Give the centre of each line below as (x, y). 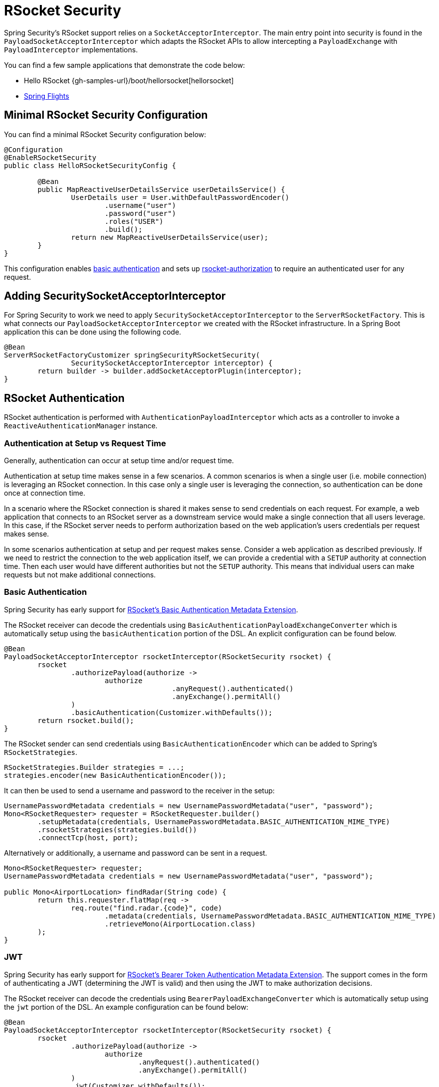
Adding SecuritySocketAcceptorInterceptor (115, 296)
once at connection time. (45, 493)
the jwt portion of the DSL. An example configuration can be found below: (126, 1007)
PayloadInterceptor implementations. (71, 49)
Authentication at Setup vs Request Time (85, 443)
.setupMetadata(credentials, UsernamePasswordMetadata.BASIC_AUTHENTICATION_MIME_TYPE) (214, 821)
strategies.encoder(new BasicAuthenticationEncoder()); (115, 775)
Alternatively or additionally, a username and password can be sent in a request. (136, 853)
